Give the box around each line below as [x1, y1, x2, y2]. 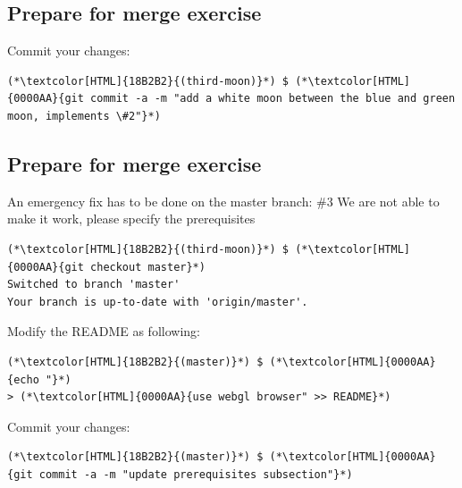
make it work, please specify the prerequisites [7, 209, 256, 228]
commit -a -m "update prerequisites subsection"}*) [38, 467, 353, 481]
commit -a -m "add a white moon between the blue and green [90, 92, 456, 105]
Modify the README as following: [7, 322, 200, 341]
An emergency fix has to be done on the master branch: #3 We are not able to [7, 191, 440, 210]
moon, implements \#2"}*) [7, 109, 161, 122]
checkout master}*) [90, 260, 206, 273]
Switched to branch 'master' [7, 278, 181, 291]
